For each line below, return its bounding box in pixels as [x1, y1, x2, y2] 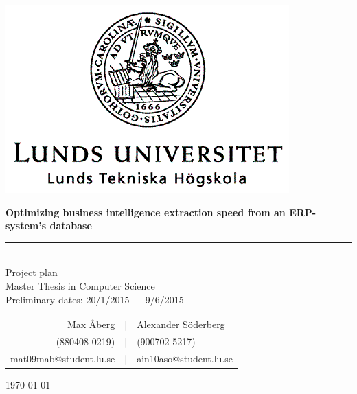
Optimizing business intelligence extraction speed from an [5, 205, 286, 219]
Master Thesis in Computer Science [5, 278, 155, 292]
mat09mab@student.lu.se [10, 351, 115, 365]
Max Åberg [67, 316, 115, 331]
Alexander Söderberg [137, 316, 225, 331]
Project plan [5, 265, 58, 279]
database [49, 218, 92, 233]
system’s [5, 218, 47, 233]
